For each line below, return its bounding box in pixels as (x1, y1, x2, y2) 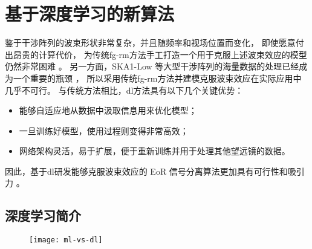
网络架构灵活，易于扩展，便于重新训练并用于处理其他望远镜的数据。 (19, 144, 290, 157)
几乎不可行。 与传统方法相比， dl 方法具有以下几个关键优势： (5, 83, 244, 96)
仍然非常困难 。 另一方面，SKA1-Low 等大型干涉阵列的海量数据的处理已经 (5, 60, 299, 73)
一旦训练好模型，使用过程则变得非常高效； (19, 124, 189, 137)
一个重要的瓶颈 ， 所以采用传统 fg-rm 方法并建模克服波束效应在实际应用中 (13, 71, 302, 84)
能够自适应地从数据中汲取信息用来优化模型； (19, 104, 197, 117)
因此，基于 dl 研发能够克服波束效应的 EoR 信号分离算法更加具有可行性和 (5, 164, 288, 177)
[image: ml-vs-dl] (29, 236, 103, 245)
